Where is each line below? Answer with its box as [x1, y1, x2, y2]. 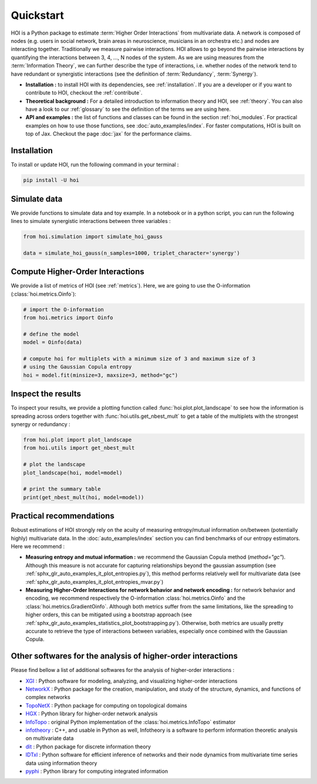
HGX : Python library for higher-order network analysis [25, 710, 158, 717]
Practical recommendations [11, 511, 114, 521]
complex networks [25, 694, 70, 701]
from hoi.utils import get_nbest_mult [23, 445, 135, 451]
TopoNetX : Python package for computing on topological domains [25, 702, 187, 709]
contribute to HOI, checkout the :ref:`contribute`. [25, 89, 143, 96]
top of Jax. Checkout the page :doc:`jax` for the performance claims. [25, 130, 192, 137]
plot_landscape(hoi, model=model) [23, 469, 123, 476]
